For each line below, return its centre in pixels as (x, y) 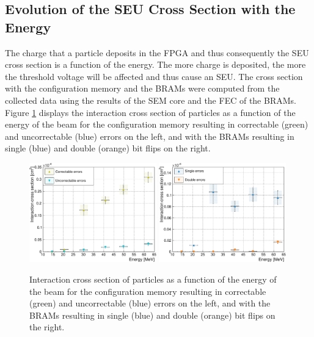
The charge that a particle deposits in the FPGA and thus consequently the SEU (157, 52)
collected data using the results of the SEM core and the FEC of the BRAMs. (151, 100)
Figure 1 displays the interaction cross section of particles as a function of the (150, 112)
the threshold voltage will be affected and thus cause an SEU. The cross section (154, 76)
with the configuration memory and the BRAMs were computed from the (142, 88)
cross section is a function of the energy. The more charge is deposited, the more (155, 64)
